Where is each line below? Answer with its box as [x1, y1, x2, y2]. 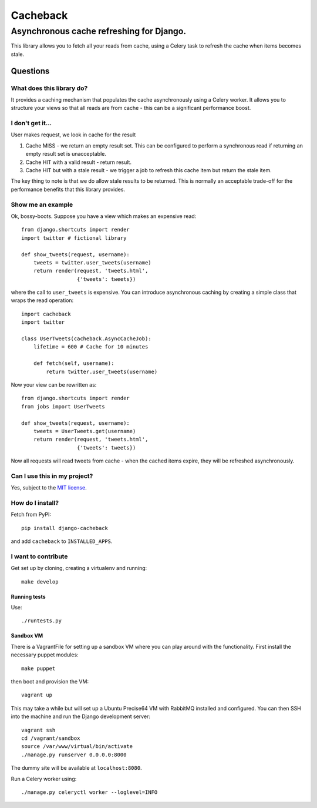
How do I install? [11, 499, 59, 507]
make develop [21, 578, 59, 585]
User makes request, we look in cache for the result [11, 131, 136, 138]
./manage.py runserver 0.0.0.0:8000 [21, 751, 127, 758]
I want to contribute [11, 552, 68, 561]
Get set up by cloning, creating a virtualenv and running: [11, 565, 147, 572]
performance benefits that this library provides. [11, 186, 126, 193]
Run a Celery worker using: [11, 775, 77, 782]
